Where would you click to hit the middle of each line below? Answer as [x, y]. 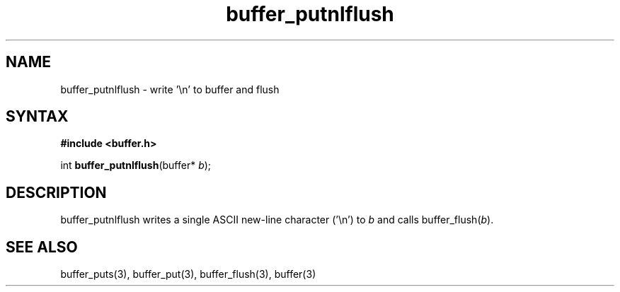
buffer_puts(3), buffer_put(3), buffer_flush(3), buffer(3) [188, 274]
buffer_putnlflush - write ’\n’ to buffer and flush [170, 89]
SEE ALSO [42, 247]
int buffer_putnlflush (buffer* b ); [136, 165]
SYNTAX [37, 117]
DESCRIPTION [56, 192]
